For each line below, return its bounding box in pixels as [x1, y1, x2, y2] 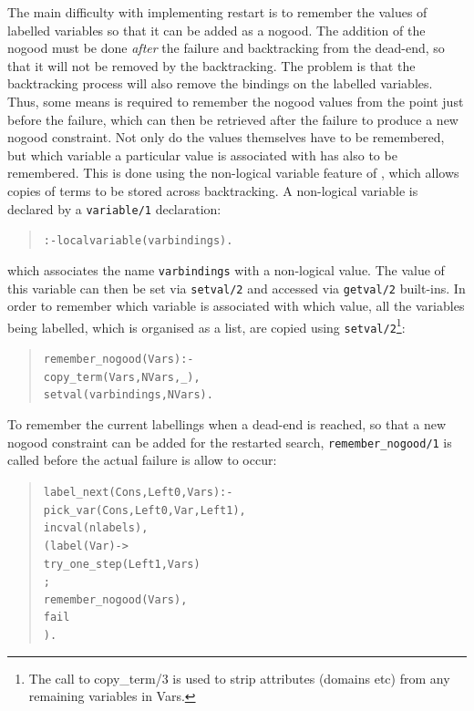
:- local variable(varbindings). [43, 234, 233, 248]
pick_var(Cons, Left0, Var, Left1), [43, 503, 246, 517]
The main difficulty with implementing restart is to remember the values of [7, 3, 428, 21]
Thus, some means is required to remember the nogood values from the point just [7, 91, 464, 110]
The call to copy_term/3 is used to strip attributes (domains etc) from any [28, 668, 450, 687]
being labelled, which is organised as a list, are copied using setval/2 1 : [7, 314, 406, 336]
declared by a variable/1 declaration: [7, 199, 222, 218]
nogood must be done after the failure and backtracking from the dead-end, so [7, 38, 445, 57]
